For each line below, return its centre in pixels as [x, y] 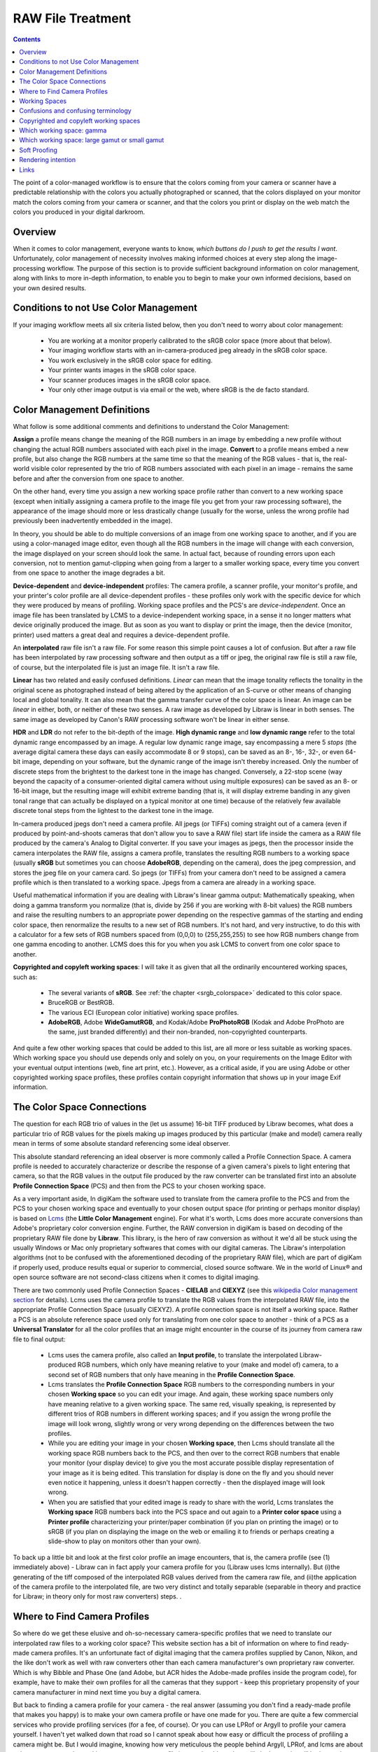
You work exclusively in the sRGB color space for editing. [130, 360]
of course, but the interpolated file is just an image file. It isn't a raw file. [116, 667]
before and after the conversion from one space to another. [99, 478]
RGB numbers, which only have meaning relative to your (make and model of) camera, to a [208, 1365]
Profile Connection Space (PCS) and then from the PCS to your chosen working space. [139, 1186]
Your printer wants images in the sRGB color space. [122, 370]
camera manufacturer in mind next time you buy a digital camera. [107, 1692]
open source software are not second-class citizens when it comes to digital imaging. [136, 1277]
